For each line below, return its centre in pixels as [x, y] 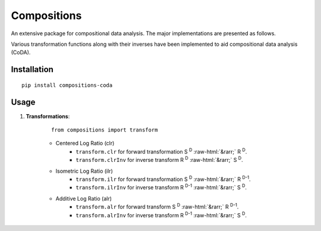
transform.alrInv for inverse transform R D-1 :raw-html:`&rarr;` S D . [161, 214]
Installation [32, 69]
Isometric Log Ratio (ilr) [84, 171]
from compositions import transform [105, 130]
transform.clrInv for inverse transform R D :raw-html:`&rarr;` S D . [159, 160]
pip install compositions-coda [67, 85]
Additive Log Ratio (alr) [84, 198]
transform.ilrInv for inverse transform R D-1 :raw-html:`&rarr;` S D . [161, 187]
